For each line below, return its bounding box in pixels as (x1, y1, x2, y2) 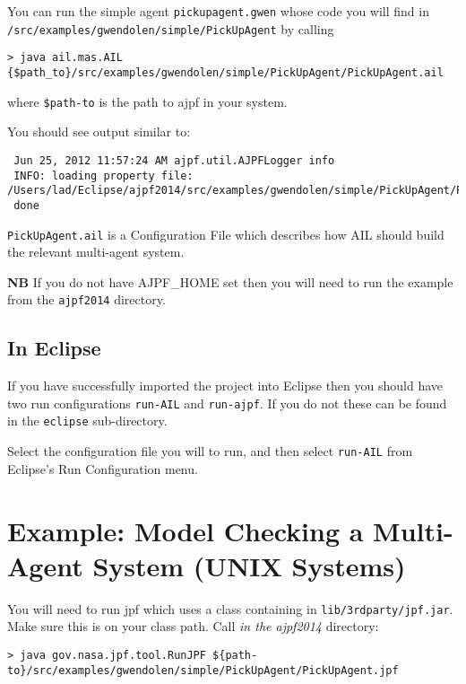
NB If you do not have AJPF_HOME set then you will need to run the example (7, 272, 453, 291)
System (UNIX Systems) (92, 547, 406, 583)
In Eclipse (7, 334, 101, 362)
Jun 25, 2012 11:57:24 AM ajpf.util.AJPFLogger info (13, 153, 335, 167)
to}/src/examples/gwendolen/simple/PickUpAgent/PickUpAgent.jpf (7, 663, 399, 677)
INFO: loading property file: (13, 169, 194, 182)
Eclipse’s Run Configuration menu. (7, 459, 198, 478)
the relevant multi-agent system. (7, 242, 185, 261)
